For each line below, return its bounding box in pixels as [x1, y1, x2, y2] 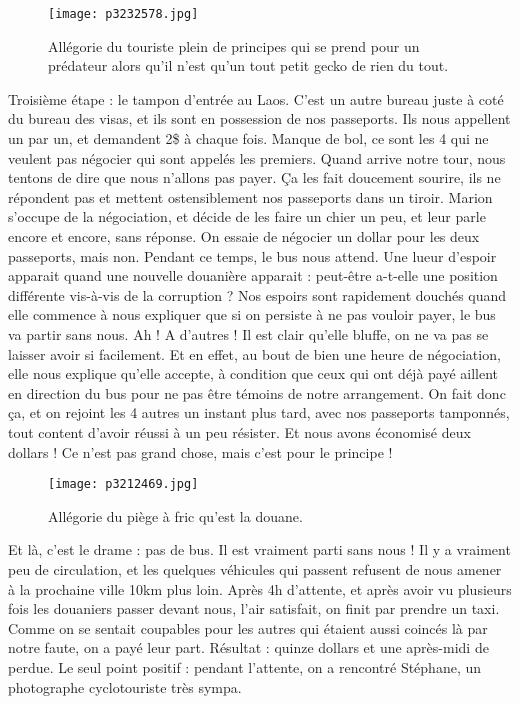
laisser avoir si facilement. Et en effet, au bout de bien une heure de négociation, [8, 343, 501, 364]
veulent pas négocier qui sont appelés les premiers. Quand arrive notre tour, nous [8, 147, 506, 168]
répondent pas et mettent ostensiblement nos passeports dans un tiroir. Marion [8, 186, 493, 207]
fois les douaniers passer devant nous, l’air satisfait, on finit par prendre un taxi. [8, 598, 500, 619]
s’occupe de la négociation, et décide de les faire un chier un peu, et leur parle [8, 206, 486, 227]
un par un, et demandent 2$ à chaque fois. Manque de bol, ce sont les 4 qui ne [8, 128, 489, 149]
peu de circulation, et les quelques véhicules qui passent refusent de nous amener [8, 558, 502, 579]
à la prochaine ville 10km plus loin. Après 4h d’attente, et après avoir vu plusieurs [8, 578, 512, 599]
